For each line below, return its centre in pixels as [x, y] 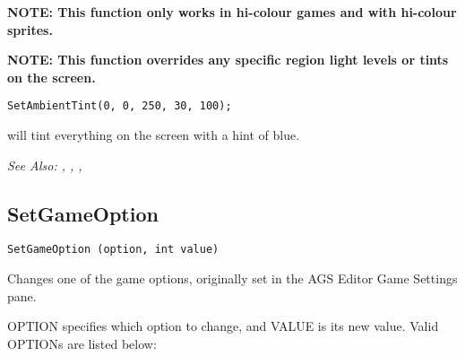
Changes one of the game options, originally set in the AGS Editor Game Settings [232, 278]
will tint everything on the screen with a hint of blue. [154, 135]
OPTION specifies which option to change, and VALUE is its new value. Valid [223, 326]
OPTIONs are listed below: [82, 343]
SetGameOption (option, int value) [113, 250]
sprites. [30, 29]
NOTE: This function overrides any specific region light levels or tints [228, 60]
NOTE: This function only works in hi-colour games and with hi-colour [232, 12]
